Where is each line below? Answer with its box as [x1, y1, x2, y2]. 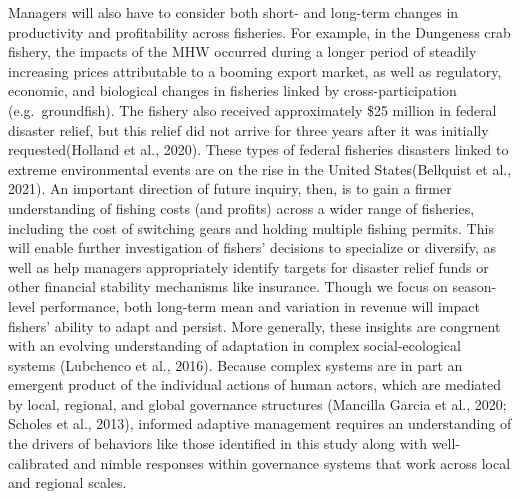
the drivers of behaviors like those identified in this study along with [8, 433, 427, 454]
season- [452, 276, 497, 297]
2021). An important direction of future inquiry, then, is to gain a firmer [8, 178, 452, 199]
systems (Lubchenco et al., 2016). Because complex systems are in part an [8, 354, 463, 375]
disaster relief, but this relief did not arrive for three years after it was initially [8, 119, 489, 140]
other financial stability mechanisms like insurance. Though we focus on [8, 276, 448, 297]
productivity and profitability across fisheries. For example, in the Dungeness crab [8, 21, 511, 42]
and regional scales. [8, 472, 127, 493]
